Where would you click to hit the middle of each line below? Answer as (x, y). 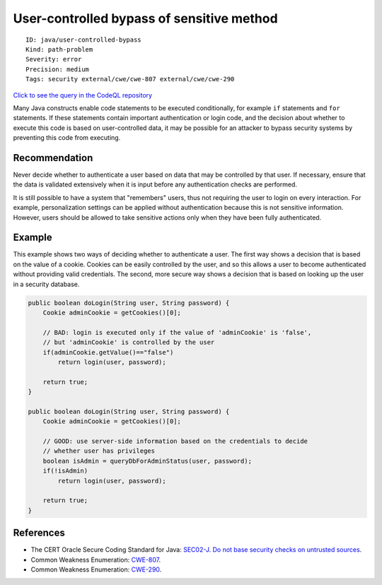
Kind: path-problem (59, 49)
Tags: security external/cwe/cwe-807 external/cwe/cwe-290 (130, 79)
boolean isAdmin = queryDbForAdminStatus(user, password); (147, 461)
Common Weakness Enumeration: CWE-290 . (96, 569)
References (39, 533)
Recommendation (53, 158)
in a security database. (46, 284)
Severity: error (54, 59)
